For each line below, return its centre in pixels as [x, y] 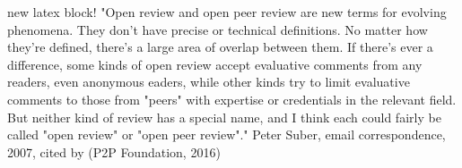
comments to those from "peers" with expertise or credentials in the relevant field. [232, 99]
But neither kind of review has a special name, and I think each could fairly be [224, 117]
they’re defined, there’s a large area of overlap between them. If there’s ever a [220, 47]
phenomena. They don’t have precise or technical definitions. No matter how [218, 29]
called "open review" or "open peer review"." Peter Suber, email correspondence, [227, 134]
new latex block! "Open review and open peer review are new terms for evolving [227, 12]
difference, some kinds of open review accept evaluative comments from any [215, 64]
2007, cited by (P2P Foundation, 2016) [114, 151]
